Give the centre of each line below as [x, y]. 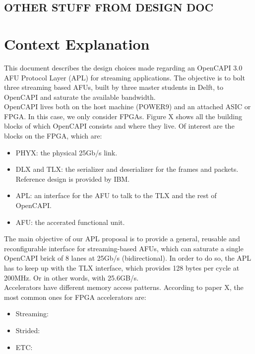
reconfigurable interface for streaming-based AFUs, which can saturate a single [124, 248]
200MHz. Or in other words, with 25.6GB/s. [71, 277]
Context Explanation [77, 43]
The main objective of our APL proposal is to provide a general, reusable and [122, 239]
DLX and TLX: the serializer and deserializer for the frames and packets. [127, 169]
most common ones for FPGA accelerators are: [75, 297]
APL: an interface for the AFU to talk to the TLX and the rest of [116, 195]
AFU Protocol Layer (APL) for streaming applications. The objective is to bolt [125, 77]
